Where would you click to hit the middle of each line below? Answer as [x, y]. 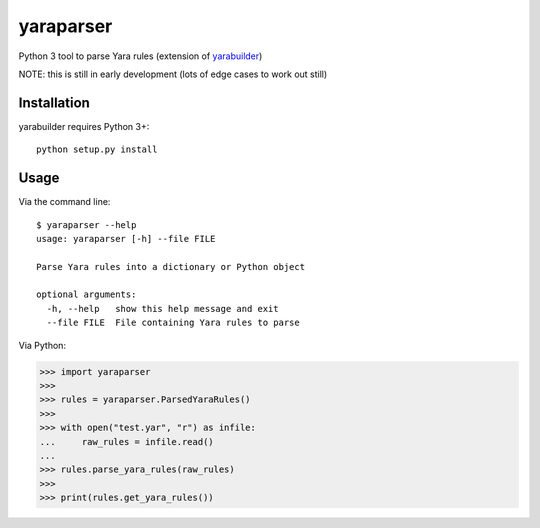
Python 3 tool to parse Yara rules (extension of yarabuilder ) [140, 56]
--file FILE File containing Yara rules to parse [173, 323]
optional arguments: [86, 294]
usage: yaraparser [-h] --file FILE [126, 238]
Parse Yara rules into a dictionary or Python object [170, 266]
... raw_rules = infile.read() [126, 441]
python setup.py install [97, 149]
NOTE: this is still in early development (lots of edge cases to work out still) [173, 74]
